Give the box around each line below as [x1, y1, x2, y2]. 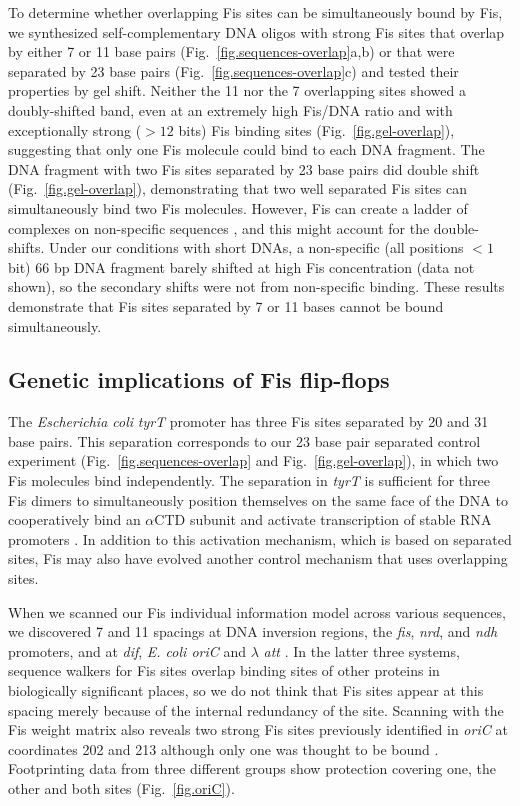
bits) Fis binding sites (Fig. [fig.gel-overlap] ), [178, 119, 455, 140]
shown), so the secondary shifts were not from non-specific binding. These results [8, 276, 505, 297]
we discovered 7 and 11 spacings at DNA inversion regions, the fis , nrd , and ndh [8, 621, 498, 642]
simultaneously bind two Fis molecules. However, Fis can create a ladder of [8, 197, 468, 218]
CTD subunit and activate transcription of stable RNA [154, 509, 492, 530]
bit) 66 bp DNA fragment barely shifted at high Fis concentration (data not [8, 256, 475, 277]
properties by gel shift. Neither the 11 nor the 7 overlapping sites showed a [8, 80, 466, 101]
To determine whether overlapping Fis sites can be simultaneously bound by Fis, [8, 2, 503, 22]
